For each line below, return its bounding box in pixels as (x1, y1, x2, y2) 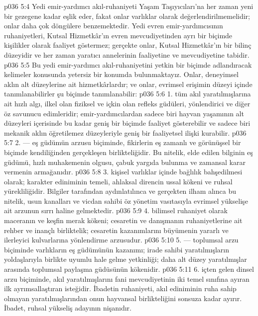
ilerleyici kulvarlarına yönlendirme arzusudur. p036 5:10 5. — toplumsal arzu (4, 235, 239, 245)
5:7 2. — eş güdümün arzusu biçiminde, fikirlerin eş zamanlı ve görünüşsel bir (4, 137, 241, 148)
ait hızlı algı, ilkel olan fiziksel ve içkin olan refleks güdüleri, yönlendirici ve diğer (4, 98, 251, 108)
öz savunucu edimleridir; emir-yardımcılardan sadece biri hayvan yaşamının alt (4, 108, 244, 118)
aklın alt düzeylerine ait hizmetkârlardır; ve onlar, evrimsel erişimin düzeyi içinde (4, 79, 253, 89)
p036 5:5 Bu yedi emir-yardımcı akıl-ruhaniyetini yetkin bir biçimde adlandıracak (4, 59, 252, 70)
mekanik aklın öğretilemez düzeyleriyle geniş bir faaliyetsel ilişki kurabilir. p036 (4, 127, 247, 138)
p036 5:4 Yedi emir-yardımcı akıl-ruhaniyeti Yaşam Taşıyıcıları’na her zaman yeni (4, 1, 254, 11)
